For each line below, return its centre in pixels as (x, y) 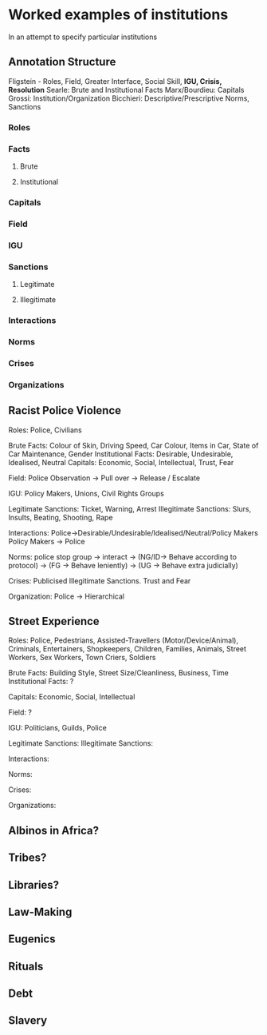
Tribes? (27, 858)
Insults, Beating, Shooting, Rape (61, 517)
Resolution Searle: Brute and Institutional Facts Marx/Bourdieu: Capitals (126, 90)
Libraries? (34, 885)
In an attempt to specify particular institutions (83, 37)
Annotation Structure (62, 62)
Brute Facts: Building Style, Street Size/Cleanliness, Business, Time (118, 673)
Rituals (26, 966)
